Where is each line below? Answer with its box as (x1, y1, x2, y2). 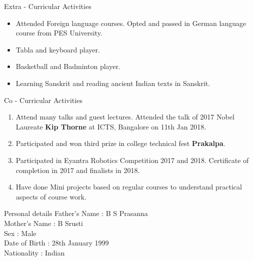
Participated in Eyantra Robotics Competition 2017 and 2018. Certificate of (15, 154, 249, 165)
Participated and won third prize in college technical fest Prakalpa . (15, 138, 225, 148)
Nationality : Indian (4, 247, 65, 257)
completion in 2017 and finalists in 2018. (15, 164, 140, 175)
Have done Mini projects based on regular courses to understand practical (15, 181, 242, 192)
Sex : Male (4, 227, 36, 238)
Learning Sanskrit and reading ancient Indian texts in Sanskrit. (15, 77, 210, 88)
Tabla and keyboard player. (15, 44, 100, 54)
